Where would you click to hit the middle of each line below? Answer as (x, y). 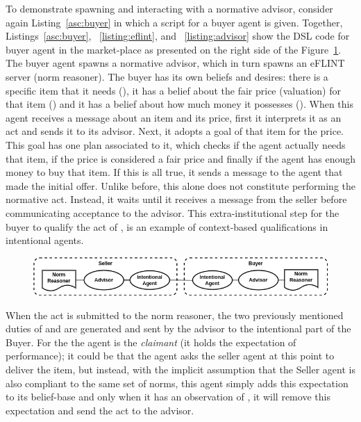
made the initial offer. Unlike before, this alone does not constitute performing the (181, 185)
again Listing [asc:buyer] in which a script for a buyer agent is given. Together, (174, 22)
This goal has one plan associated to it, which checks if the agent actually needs (176, 144)
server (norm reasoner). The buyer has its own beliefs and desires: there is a (167, 76)
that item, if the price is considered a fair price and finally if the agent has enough (181, 158)
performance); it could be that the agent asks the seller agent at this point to (170, 356)
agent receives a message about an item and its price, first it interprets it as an (174, 117)
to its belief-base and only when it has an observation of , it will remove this (168, 397)
